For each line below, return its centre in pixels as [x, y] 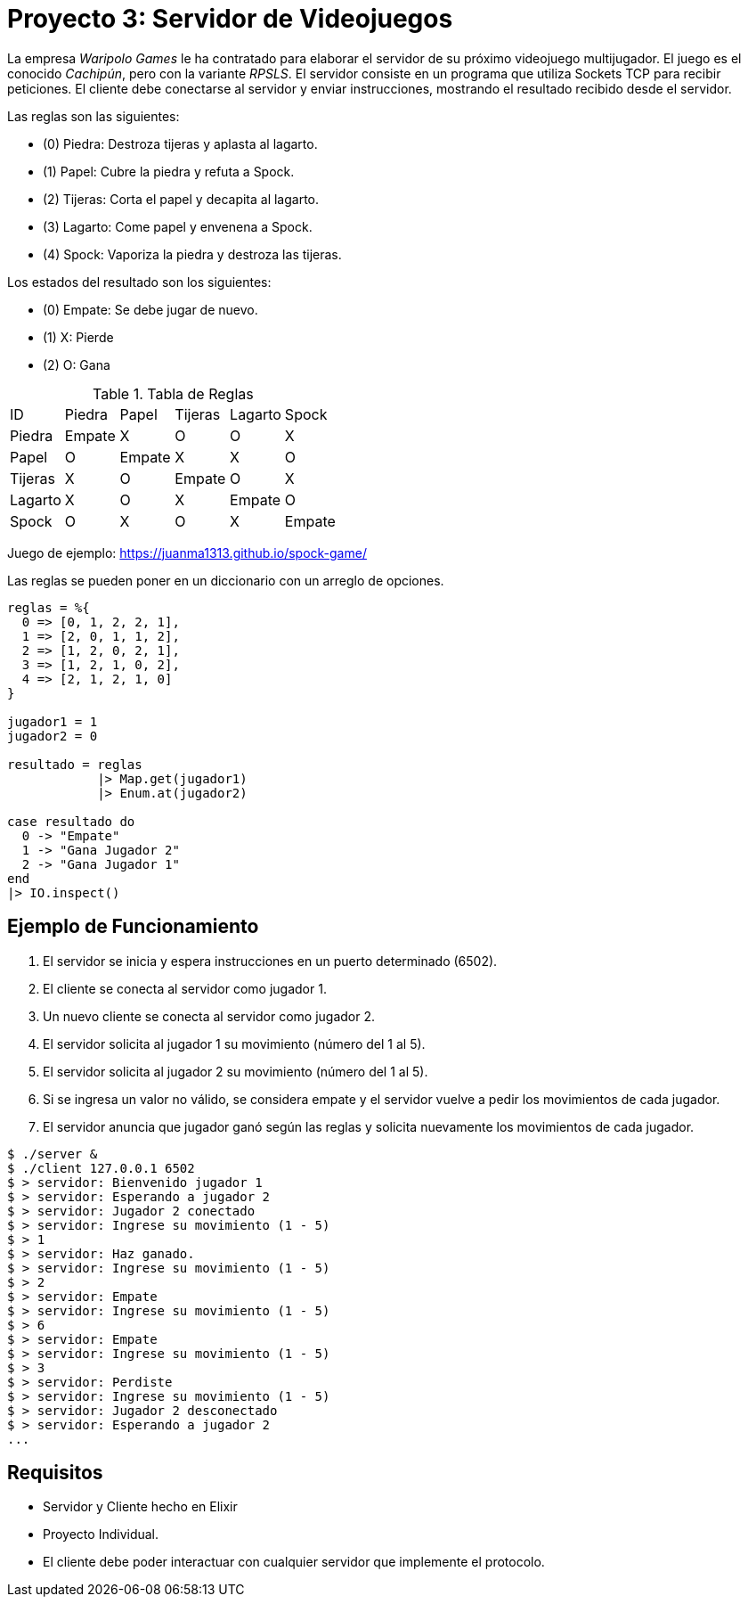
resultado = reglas [75, 764]
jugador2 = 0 [53, 736]
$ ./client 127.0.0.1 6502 [101, 1168]
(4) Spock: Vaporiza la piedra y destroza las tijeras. [192, 254]
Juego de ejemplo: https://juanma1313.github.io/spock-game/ [187, 552]
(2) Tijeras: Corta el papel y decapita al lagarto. [181, 199]
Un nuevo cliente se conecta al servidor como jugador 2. [209, 1016]
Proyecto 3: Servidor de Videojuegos [230, 19]
